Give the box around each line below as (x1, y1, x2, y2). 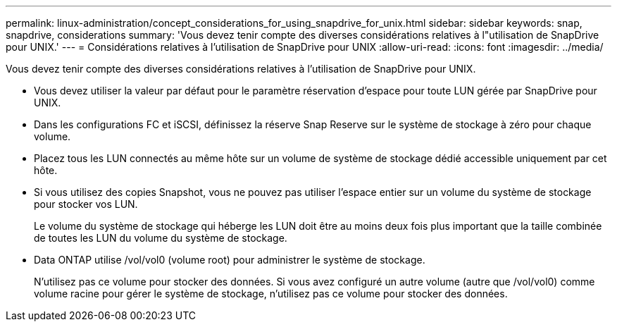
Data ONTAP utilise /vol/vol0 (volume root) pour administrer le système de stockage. (34, 254, 425, 266)
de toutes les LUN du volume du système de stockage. (34, 232, 287, 244)
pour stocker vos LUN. (34, 198, 138, 210)
